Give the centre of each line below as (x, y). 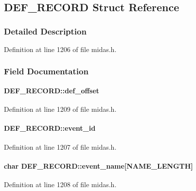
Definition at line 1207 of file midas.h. (60, 147)
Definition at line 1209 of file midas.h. (60, 109)
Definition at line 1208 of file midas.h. (60, 184)
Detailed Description (45, 31)
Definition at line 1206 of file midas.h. (60, 49)
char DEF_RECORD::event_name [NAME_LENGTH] (98, 165)
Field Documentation (46, 71)
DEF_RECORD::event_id (50, 128)
